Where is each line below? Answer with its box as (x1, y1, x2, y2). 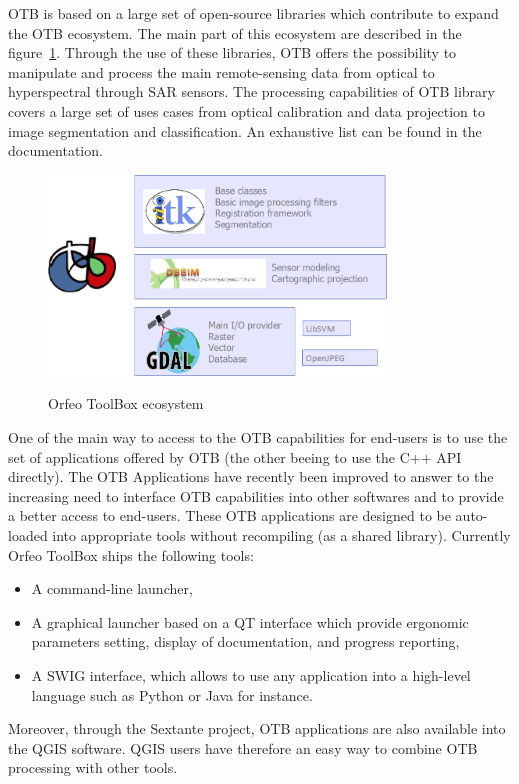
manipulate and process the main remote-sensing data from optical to (8, 61, 435, 82)
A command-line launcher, (31, 578, 193, 599)
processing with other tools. (8, 757, 178, 778)
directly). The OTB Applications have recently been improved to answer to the (8, 466, 494, 487)
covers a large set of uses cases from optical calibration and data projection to (8, 100, 486, 121)
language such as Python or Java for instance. (31, 684, 313, 705)
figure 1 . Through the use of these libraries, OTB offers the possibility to (8, 42, 457, 63)
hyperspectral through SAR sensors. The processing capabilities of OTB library (8, 81, 495, 102)
